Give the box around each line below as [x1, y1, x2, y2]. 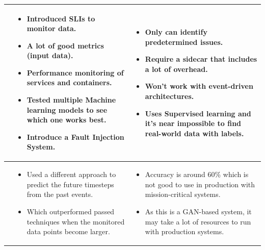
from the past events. [26, 189, 93, 199]
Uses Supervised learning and [145, 108, 251, 118]
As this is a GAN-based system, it [145, 206, 252, 217]
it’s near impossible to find [145, 118, 242, 129]
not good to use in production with [145, 179, 255, 189]
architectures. [145, 91, 194, 102]
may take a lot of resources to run [145, 216, 251, 227]
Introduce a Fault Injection [26, 131, 124, 142]
